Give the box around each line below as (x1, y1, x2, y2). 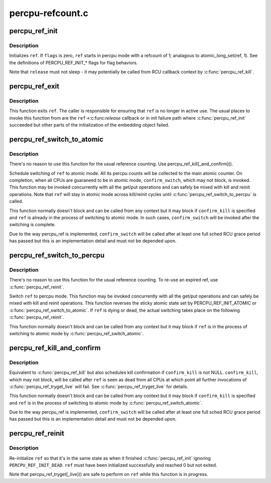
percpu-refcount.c (9, 8, 89, 19)
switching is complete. (9, 222, 56, 228)
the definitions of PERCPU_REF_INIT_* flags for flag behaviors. (9, 59, 138, 65)
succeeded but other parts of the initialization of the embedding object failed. (9, 122, 170, 128)
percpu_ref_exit (9, 82, 60, 90)
